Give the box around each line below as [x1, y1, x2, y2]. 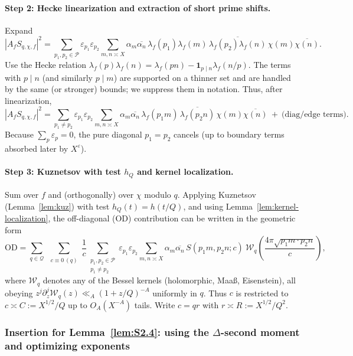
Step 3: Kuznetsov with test [5, 165, 121, 178]
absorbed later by [5, 142, 68, 154]
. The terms [248, 58, 291, 71]
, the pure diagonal [73, 128, 142, 141]
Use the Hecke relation [5, 58, 87, 71]
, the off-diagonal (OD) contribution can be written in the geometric [48, 212, 296, 224]
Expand [5, 24, 33, 36]
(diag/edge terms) [282, 110, 347, 119]
